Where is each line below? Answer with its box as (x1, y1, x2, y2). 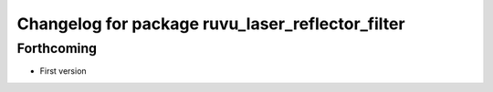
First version (39, 66, 87, 77)
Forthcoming (16, 40, 98, 56)
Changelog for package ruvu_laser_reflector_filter (16, 14, 405, 34)
